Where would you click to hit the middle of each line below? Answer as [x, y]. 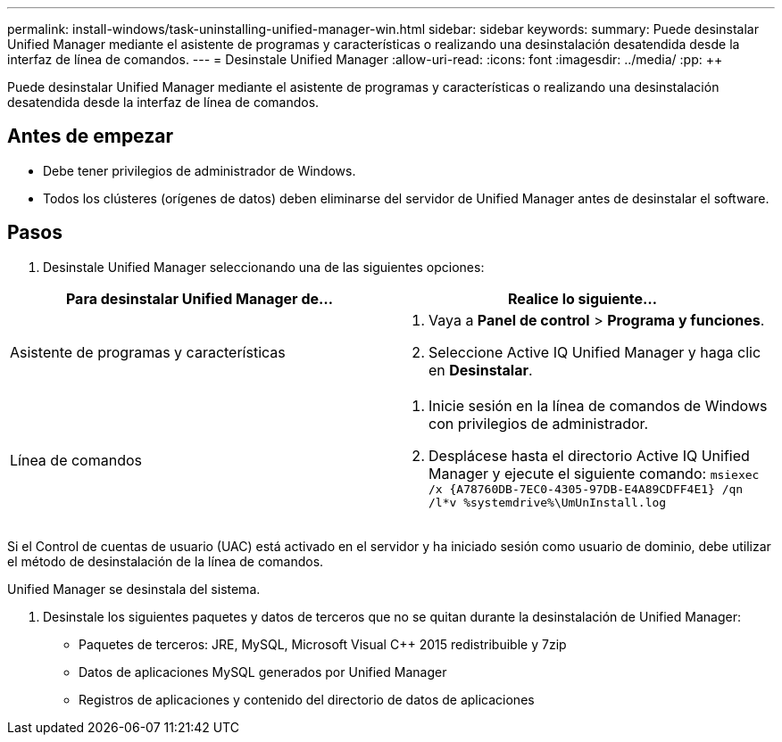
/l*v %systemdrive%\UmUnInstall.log [548, 502]
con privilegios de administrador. [539, 423]
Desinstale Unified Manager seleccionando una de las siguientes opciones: [264, 267]
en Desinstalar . [481, 370]
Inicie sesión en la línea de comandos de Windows [598, 405]
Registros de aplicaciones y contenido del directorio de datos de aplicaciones [307, 699]
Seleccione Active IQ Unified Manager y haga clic [595, 352]
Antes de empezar [90, 136]
